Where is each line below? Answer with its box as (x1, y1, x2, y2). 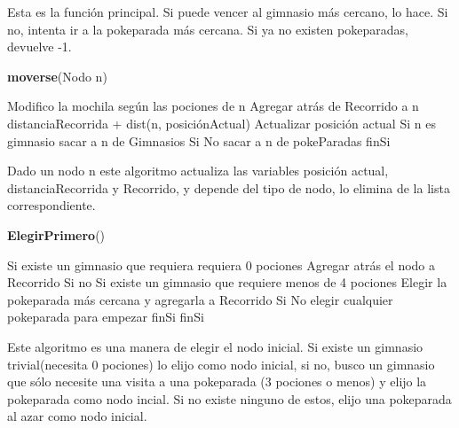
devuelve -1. (7, 37, 72, 56)
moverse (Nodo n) (7, 66, 107, 85)
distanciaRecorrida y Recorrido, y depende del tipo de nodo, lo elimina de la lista (7, 178, 450, 197)
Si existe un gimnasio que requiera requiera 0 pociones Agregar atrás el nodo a (7, 255, 436, 274)
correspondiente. (7, 196, 96, 214)
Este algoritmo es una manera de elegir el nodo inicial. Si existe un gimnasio (7, 337, 423, 355)
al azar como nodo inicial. (7, 407, 147, 425)
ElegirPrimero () (7, 225, 106, 244)
